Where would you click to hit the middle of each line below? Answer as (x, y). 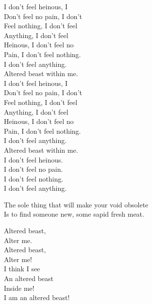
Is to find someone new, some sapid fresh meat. (74, 214)
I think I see (22, 269)
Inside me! (19, 288)
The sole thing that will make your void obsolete (76, 204)
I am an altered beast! (37, 297)
